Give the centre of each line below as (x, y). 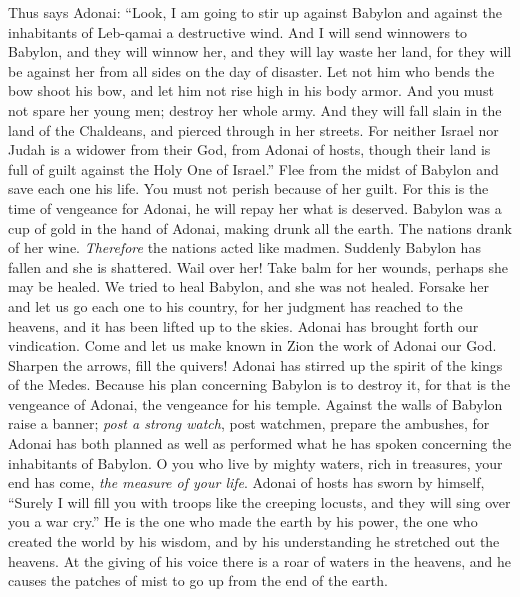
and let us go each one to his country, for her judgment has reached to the (235, 305)
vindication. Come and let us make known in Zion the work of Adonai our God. (252, 345)
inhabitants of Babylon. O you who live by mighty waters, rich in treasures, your (255, 462)
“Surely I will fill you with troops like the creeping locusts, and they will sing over (259, 501)
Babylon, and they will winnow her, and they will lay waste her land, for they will (260, 51)
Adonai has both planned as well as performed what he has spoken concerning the (260, 443)
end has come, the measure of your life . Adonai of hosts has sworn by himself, (246, 482)
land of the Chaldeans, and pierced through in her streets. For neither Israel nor (253, 129)
